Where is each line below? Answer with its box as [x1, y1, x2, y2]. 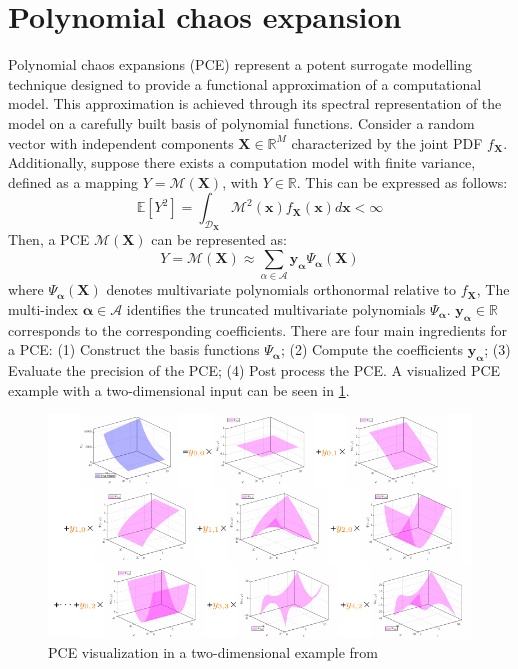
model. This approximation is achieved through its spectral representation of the [8, 93, 502, 114]
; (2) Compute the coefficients [280, 339, 463, 360]
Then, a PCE [8, 229, 90, 250]
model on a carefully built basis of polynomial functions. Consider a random [8, 112, 475, 133]
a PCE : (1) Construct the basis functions [8, 339, 260, 360]
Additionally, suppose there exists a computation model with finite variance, [8, 152, 476, 173]
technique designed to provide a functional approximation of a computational [8, 73, 482, 94]
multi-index [8, 299, 79, 319]
